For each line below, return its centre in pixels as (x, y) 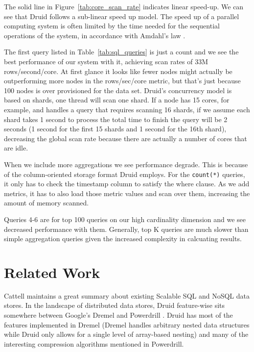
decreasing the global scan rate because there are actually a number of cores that (126, 138)
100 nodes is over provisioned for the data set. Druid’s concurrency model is (118, 90)
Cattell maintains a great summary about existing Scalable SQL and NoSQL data (127, 295)
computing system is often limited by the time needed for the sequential (112, 26)
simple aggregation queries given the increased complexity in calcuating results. (123, 239)
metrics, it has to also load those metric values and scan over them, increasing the (127, 193)
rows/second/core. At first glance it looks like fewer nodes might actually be (118, 71)
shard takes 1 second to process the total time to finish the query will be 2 (116, 119)
